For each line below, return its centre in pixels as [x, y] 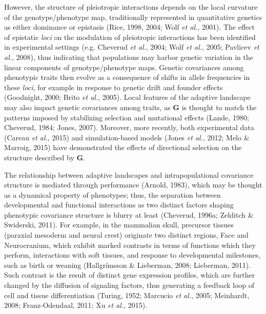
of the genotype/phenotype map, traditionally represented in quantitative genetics [133, 17]
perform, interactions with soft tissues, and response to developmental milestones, [132, 255]
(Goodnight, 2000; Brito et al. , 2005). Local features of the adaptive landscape [127, 97]
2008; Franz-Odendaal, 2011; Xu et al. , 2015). [76, 305]
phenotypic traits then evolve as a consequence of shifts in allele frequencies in [127, 77]
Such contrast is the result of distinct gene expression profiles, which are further [130, 275]
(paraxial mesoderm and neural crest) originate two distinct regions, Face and [126, 235]
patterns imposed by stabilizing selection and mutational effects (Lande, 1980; [127, 117]
